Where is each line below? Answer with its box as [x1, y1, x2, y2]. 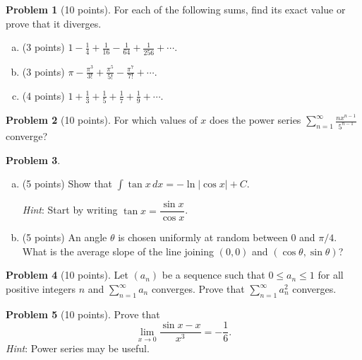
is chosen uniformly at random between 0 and [118, 230, 315, 245]
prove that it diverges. [6, 16, 102, 30]
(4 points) [22, 88, 65, 103]
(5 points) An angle [22, 230, 107, 245]
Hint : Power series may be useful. [6, 341, 150, 356]
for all [318, 267, 344, 282]
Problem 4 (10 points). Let [6, 267, 128, 282]
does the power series [209, 112, 301, 127]
